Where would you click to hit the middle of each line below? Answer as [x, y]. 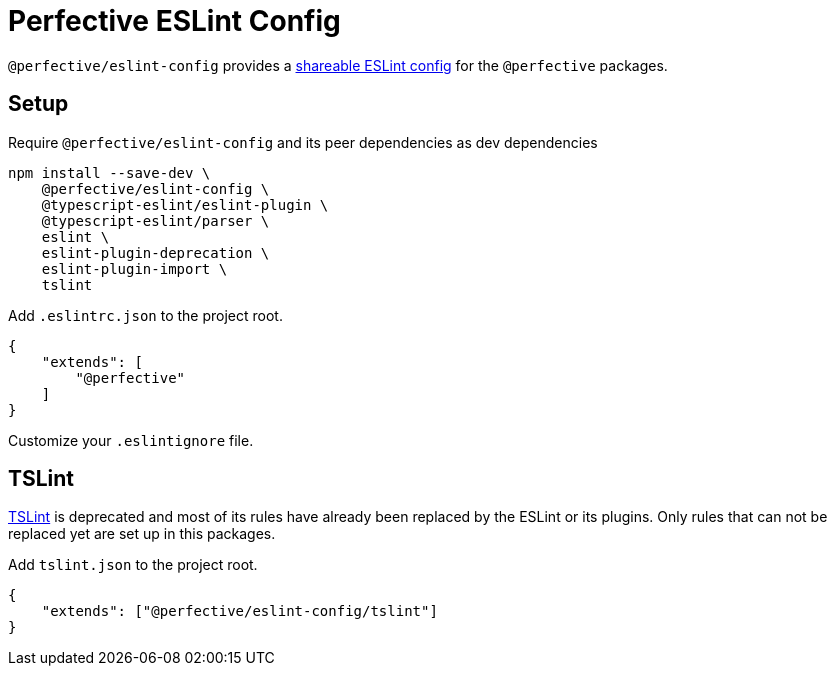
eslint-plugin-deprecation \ [155, 252]
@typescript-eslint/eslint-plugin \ [185, 204]
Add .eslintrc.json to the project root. [145, 315]
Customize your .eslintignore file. [131, 440]
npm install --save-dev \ [109, 172]
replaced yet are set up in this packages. [142, 534]
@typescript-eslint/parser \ [155, 220]
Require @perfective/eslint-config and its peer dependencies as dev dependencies [303, 142]
